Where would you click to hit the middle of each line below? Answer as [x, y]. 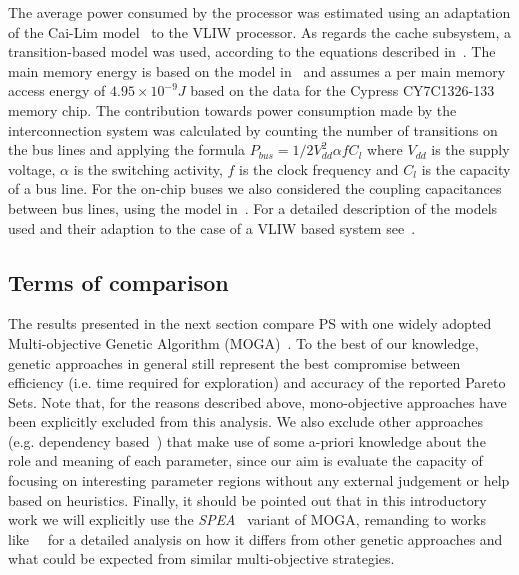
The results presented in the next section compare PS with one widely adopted [250, 323]
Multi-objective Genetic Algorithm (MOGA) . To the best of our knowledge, [243, 342]
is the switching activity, [148, 168]
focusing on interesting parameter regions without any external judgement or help [259, 480]
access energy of [57, 90]
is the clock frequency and [319, 168]
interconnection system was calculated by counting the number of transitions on [253, 129]
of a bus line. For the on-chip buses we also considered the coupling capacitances [255, 188]
